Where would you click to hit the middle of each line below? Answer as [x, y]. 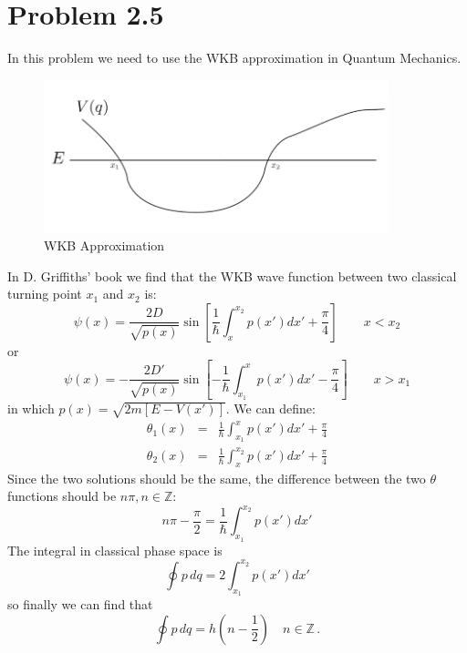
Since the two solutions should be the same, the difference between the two [217, 478]
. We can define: [270, 408]
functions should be [62, 496]
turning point [45, 294]
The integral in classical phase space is [115, 550]
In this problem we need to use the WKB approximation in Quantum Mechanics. [234, 58]
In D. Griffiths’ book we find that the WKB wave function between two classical [232, 275]
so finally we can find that [80, 603]
